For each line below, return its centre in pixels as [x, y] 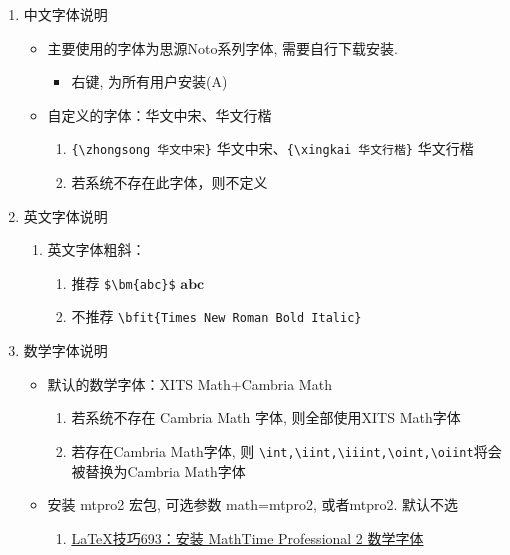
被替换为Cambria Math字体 [158, 470]
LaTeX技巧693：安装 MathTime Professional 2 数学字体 [247, 537]
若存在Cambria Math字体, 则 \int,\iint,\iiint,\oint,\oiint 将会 [286, 450]
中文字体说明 [65, 14]
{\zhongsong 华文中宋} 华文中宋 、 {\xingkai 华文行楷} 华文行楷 [272, 148]
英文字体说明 [65, 215]
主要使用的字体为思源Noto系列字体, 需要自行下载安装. [222, 47]
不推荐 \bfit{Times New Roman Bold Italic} [216, 316]
